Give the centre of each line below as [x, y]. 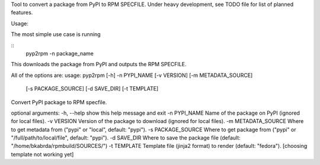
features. [22, 12]
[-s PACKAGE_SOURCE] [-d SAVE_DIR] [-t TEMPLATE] [92, 89]
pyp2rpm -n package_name [60, 53]
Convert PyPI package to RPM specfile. [59, 102]
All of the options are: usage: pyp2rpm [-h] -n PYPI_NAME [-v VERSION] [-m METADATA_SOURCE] [132, 75]
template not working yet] [42, 154]
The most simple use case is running [56, 34]
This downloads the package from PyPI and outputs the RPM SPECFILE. [99, 64]
